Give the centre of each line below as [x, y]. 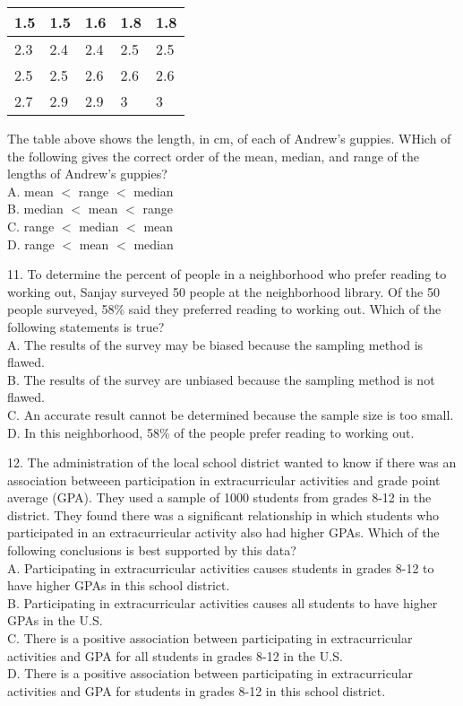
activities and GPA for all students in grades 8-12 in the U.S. [175, 655]
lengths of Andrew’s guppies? [87, 174]
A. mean [30, 191]
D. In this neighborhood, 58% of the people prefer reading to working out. [211, 432]
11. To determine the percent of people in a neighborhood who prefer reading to [227, 274]
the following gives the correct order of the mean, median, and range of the [213, 156]
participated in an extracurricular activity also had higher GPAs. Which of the [223, 532]
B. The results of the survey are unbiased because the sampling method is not [221, 379]
